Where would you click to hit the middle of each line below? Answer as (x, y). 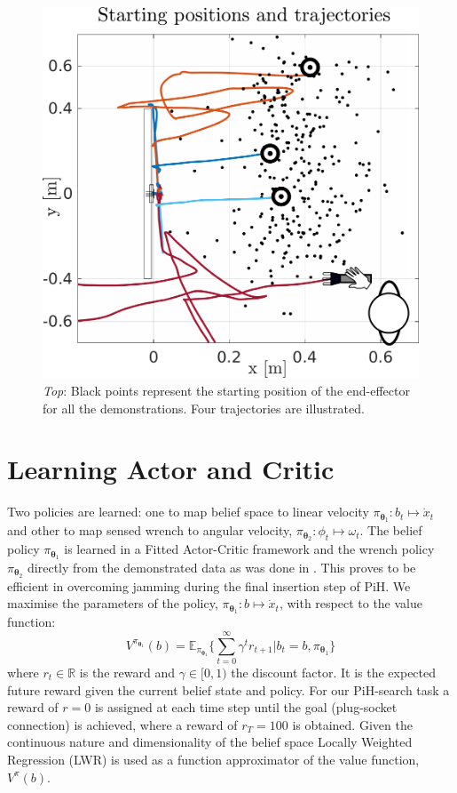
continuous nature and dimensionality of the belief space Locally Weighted (210, 742)
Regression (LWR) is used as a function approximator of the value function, (213, 759)
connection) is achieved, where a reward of (122, 724)
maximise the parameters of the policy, (113, 603)
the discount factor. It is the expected (334, 672)
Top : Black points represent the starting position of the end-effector (226, 391)
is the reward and (127, 672)
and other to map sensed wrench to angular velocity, (150, 530)
